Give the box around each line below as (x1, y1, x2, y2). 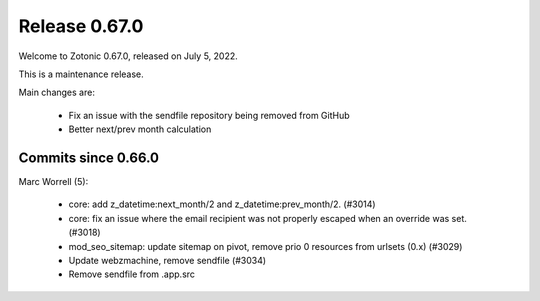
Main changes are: (18, 86, 95, 99)
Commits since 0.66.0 (18, 149, 160, 166)
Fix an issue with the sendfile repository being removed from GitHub (68, 109, 350, 121)
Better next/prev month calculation (68, 123, 212, 135)
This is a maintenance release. (18, 68, 144, 80)
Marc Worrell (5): (18, 176, 89, 188)
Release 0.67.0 (18, 15, 144, 37)
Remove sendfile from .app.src (68, 268, 195, 280)
